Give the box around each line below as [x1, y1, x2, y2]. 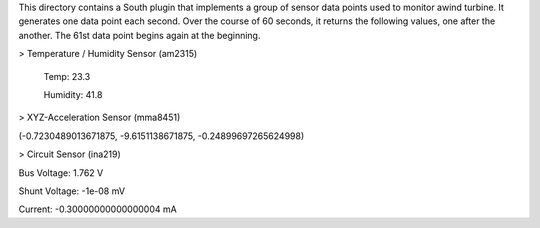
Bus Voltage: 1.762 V [18, 166, 104, 179]
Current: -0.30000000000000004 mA [18, 203, 177, 215]
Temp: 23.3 [43, 70, 91, 82]
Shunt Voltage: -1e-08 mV [18, 185, 125, 197]
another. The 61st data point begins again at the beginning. [18, 29, 261, 41]
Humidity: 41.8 [43, 88, 103, 100]
